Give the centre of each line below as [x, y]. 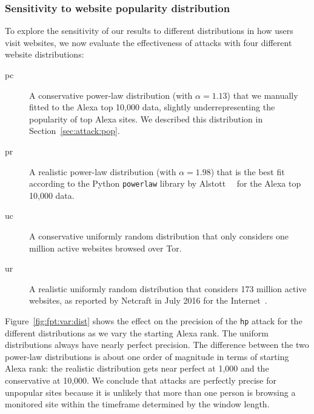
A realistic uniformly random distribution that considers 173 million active [168, 288]
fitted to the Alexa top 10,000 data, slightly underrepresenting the [152, 107]
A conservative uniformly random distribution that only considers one [159, 236]
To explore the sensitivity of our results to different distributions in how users [149, 31]
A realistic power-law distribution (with [103, 171]
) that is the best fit [248, 171]
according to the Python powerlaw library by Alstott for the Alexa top [165, 183]
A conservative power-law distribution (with [111, 95]
